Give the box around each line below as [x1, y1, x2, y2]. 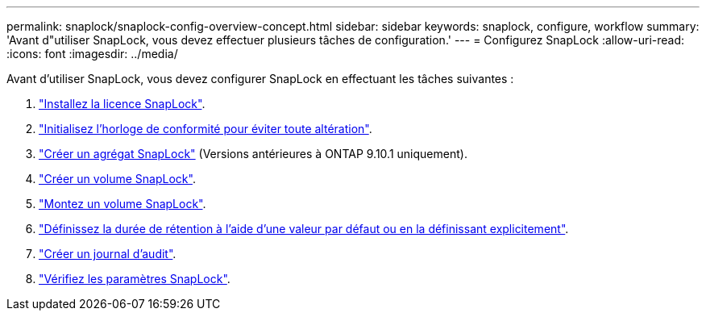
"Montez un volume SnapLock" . [39, 197, 206, 211]
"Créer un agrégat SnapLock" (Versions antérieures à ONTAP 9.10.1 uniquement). [39, 147, 467, 161]
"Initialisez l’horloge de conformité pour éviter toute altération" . [39, 122, 372, 136]
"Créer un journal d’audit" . [39, 247, 176, 261]
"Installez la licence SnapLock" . [39, 97, 206, 111]
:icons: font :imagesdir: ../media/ [6, 47, 178, 60]
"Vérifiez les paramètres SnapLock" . [39, 272, 230, 286]
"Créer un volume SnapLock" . [39, 172, 196, 186]
